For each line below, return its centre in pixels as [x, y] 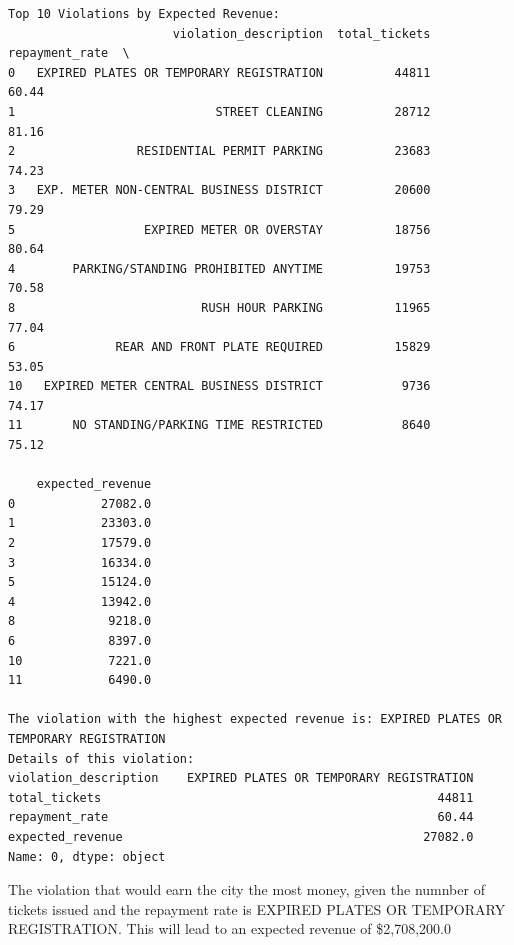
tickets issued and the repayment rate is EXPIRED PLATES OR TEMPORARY [257, 908]
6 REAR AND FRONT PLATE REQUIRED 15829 [219, 347]
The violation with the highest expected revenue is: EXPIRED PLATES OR [255, 719]
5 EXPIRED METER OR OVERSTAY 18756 [219, 229]
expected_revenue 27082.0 [241, 836]
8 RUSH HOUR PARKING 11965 [219, 307]
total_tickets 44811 [241, 797]
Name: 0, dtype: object [87, 856]
